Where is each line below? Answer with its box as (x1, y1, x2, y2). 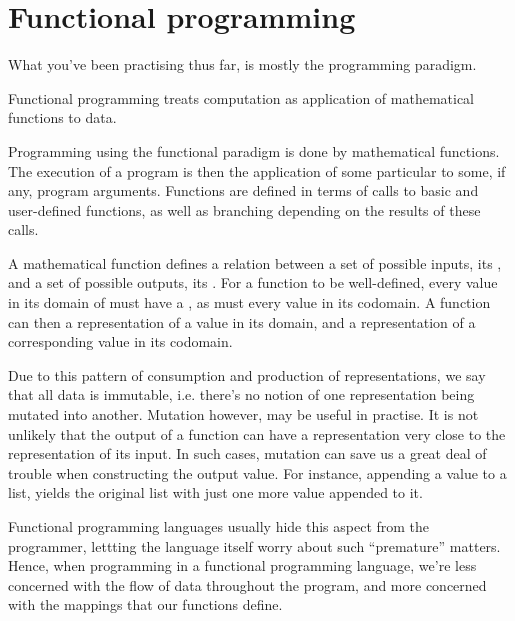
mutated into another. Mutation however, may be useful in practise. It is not (8, 404, 479, 425)
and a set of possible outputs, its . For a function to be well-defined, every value (8, 272, 498, 293)
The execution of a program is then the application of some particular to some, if (8, 160, 506, 181)
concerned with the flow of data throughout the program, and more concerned (8, 574, 487, 595)
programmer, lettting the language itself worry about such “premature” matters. (8, 535, 501, 556)
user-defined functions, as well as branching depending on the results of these (8, 199, 481, 220)
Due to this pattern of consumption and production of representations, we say (8, 364, 486, 385)
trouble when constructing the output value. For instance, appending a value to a (8, 462, 507, 483)
